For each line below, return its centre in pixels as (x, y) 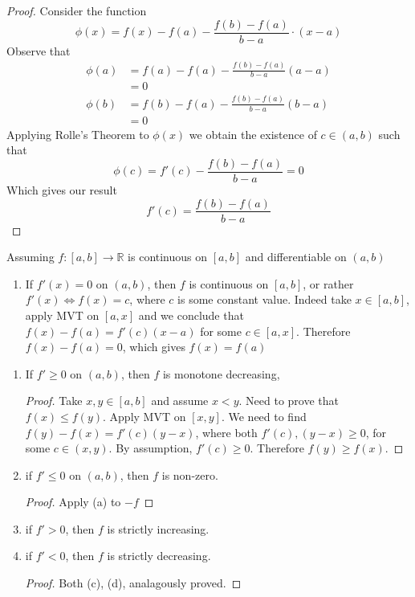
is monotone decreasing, (221, 373)
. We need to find (264, 416)
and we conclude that (191, 315)
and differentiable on (296, 257)
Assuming (31, 257)
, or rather (328, 283)
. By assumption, (151, 448)
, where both (226, 432)
